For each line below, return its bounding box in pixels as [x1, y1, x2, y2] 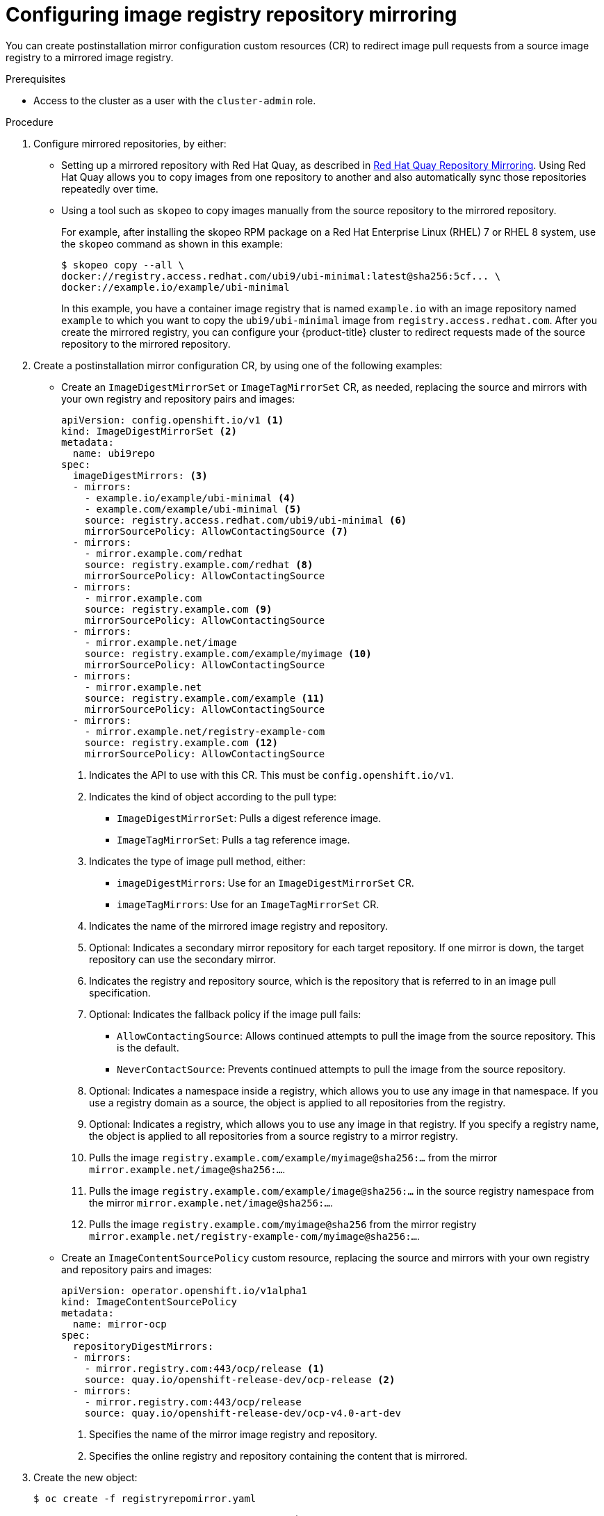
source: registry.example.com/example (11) [84, 692, 325, 704]
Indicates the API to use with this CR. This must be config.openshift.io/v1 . [89, 768, 454, 781]
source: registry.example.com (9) [84, 603, 272, 615]
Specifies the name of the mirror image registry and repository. [89, 1428, 377, 1440]
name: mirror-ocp [72, 1318, 167, 1330]
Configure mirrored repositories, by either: [33, 137, 227, 150]
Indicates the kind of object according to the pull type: [89, 790, 337, 803]
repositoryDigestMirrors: [72, 1340, 214, 1352]
